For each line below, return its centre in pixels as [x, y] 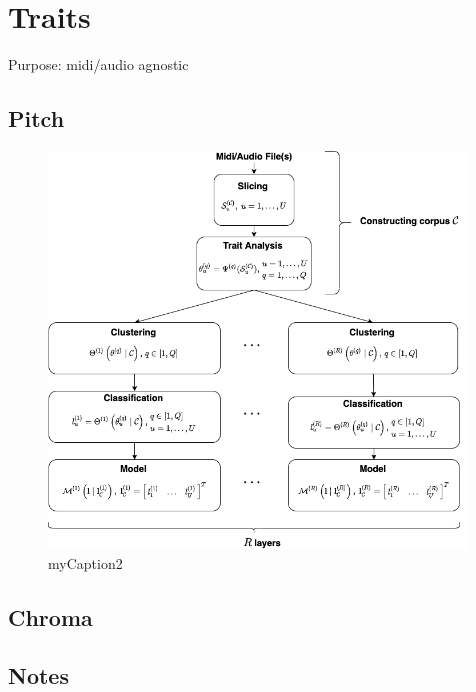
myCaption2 [85, 562]
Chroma [50, 616]
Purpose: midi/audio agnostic [98, 64]
